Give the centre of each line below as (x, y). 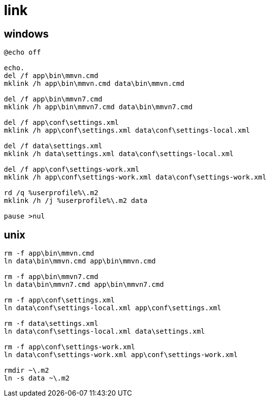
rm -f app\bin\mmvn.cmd (49, 253)
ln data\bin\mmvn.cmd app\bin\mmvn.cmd (80, 261)
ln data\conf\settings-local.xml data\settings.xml (105, 331)
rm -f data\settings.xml (51, 324)
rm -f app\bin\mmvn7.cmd (51, 277)
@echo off (22, 52)
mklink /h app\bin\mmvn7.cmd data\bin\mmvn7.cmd (98, 107)
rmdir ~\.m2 (27, 371)
